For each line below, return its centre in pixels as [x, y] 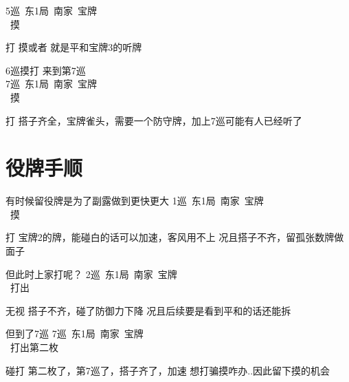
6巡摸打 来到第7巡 [46, 70]
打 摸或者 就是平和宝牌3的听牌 [74, 47]
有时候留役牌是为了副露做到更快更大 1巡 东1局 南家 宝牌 [135, 201]
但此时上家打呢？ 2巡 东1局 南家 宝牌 [91, 274]
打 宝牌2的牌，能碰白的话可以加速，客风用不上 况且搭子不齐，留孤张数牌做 [175, 237]
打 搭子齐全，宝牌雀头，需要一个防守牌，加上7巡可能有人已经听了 [154, 120]
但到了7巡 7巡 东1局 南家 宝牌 [75, 333]
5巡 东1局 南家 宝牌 [51, 10]
